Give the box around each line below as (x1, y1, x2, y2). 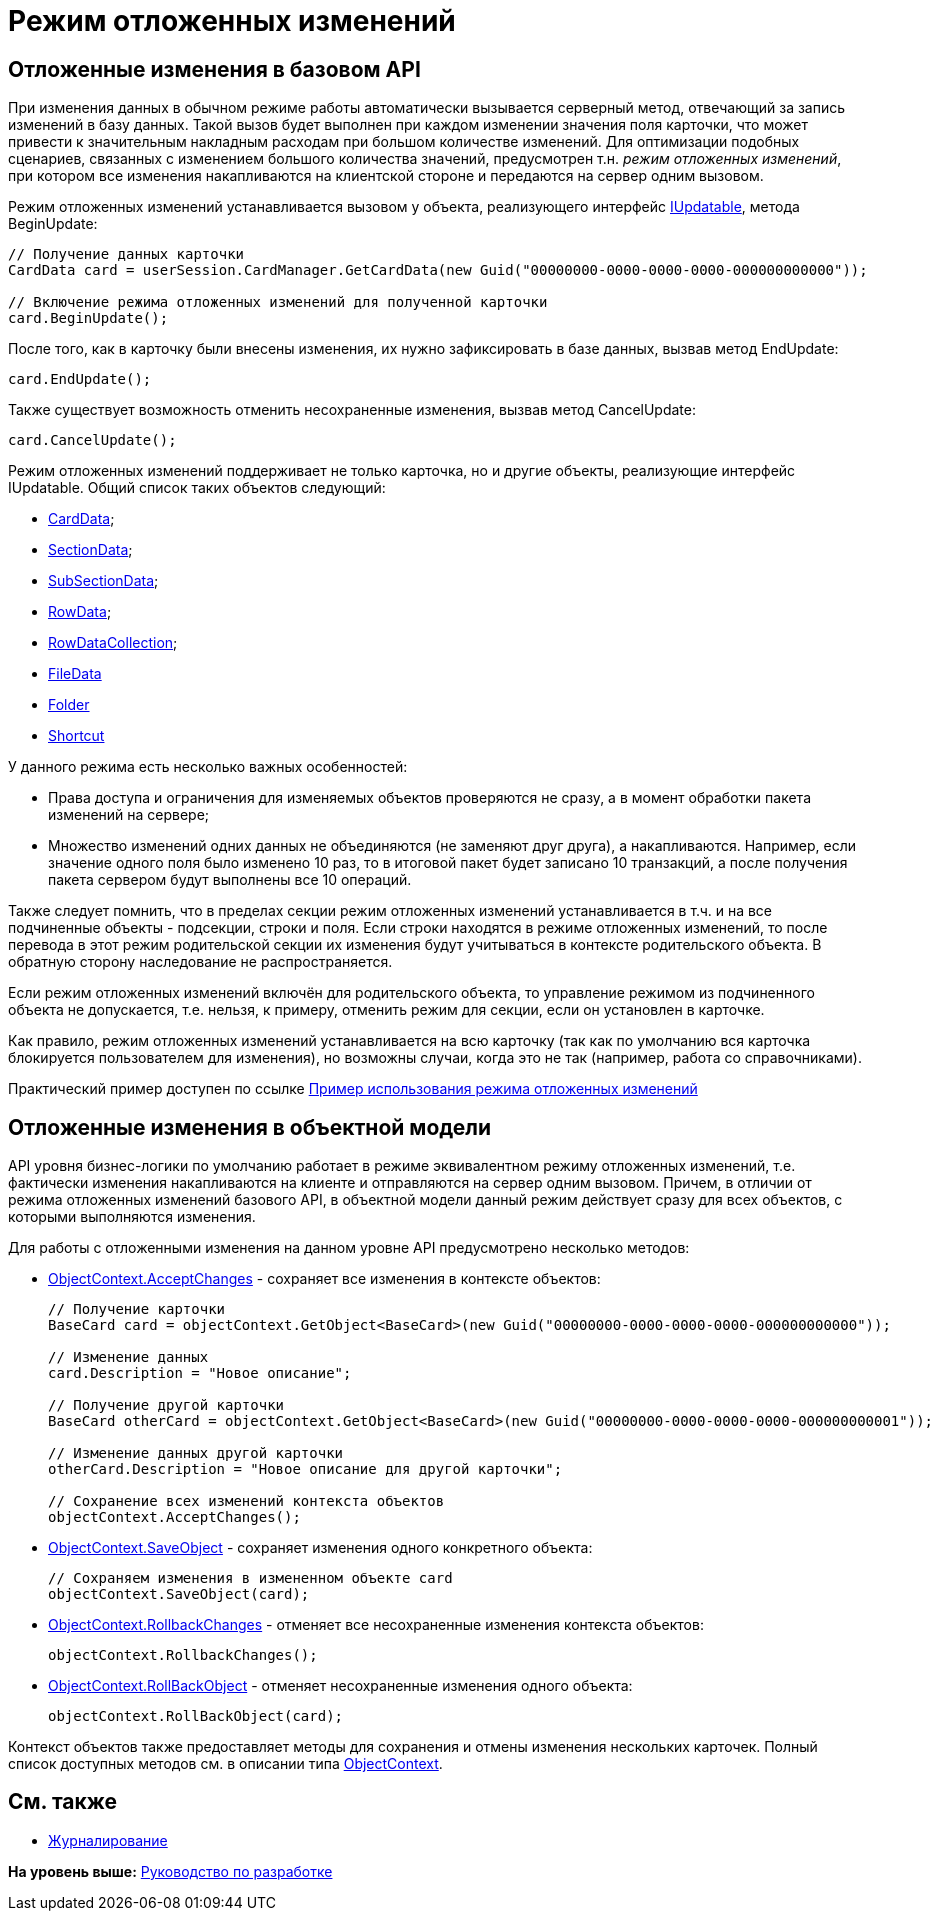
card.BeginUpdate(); (8, 310, 169, 327)
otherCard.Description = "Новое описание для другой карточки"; (48, 1461, 563, 1478)
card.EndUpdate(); (8, 371, 152, 388)
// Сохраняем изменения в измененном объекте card (48, 1570, 453, 1587)
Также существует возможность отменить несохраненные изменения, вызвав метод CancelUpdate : (8, 401, 697, 419)
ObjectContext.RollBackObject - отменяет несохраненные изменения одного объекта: (48, 1677, 633, 1695)
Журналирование (48, 1831, 168, 1849)
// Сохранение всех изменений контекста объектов (48, 1493, 445, 1510)
